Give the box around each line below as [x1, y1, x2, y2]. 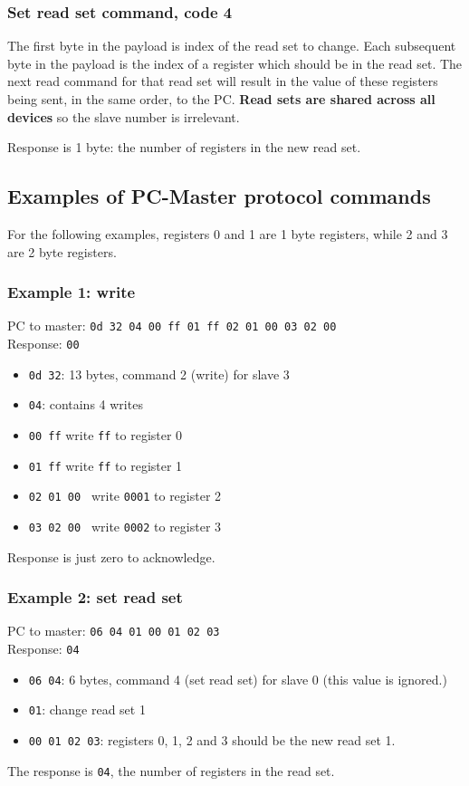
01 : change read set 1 [28, 700, 146, 719]
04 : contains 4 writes [28, 395, 143, 414]
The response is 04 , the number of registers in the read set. [7, 761, 335, 780]
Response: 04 [7, 639, 80, 658]
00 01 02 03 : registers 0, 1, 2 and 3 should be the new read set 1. [28, 731, 396, 750]
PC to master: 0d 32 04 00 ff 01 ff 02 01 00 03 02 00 [7, 316, 337, 335]
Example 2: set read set [7, 586, 183, 609]
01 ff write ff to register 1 [28, 455, 183, 474]
